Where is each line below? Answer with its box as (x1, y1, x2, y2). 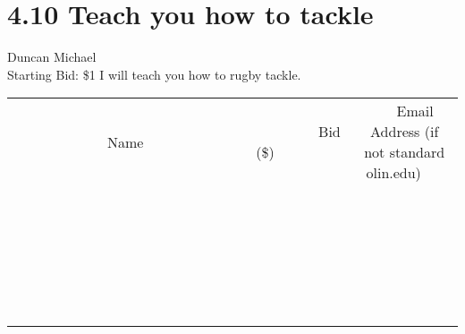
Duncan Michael (7, 47, 97, 66)
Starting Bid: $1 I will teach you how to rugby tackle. (7, 64, 301, 83)
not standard (364, 141, 445, 163)
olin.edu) (366, 162, 421, 184)
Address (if (370, 121, 439, 142)
